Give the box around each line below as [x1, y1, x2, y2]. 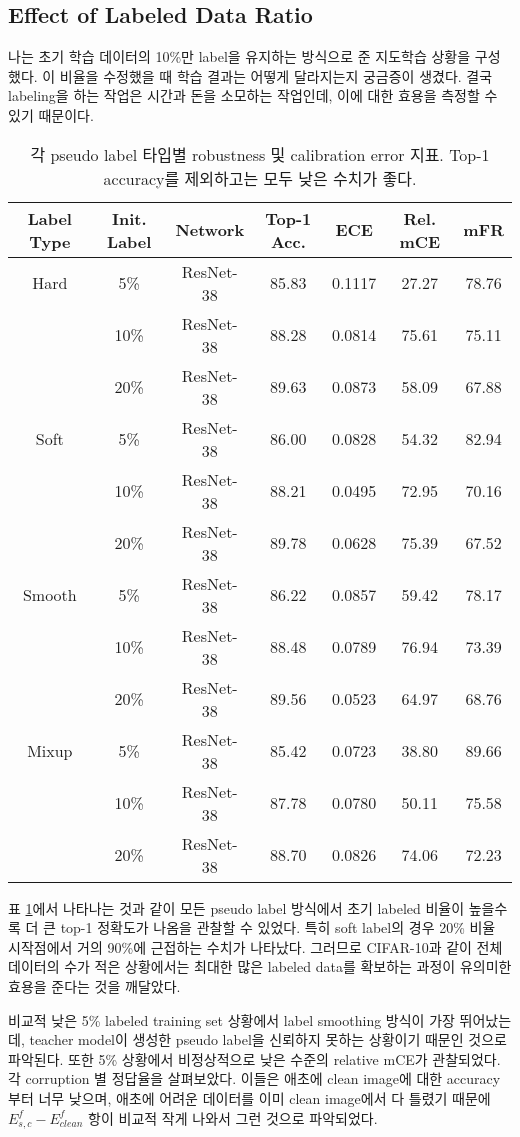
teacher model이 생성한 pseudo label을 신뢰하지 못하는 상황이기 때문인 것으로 [29, 1029, 507, 1050]
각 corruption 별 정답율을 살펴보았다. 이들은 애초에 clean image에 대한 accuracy [8, 1068, 501, 1089]
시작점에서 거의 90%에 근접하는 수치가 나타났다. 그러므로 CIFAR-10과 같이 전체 [8, 936, 503, 957]
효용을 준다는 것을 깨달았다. [8, 975, 181, 996]
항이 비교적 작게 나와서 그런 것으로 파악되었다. [88, 1107, 378, 1128]
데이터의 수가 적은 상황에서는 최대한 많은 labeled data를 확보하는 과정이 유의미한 [8, 956, 512, 977]
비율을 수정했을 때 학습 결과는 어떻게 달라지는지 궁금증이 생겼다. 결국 [59, 65, 493, 86]
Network [175, 218, 245, 242]
